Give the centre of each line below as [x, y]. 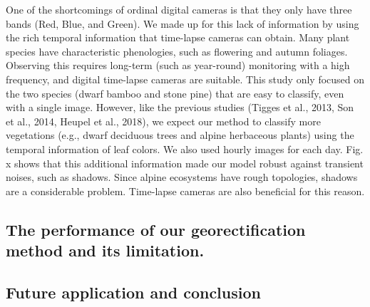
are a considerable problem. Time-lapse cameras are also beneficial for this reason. [185, 191]
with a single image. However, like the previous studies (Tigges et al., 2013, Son [180, 107]
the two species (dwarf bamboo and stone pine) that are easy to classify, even [175, 93]
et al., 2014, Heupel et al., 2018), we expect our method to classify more [163, 121]
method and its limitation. [105, 250]
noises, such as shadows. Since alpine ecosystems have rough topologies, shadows [182, 177]
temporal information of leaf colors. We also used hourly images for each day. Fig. [185, 149]
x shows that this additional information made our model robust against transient [185, 163]
